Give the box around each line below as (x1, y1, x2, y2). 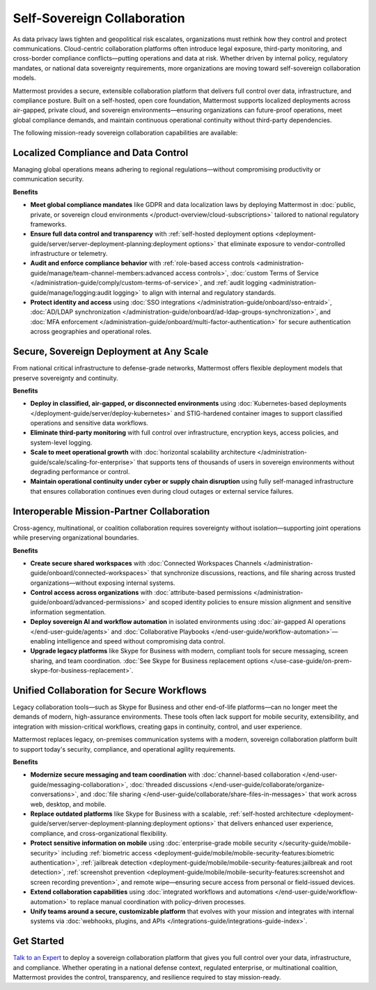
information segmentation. (30, 607, 107, 616)
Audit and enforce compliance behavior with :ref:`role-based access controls (30, 259, 256, 268)
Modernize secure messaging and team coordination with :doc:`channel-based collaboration (30, 770, 301, 779)
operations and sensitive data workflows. (30, 419, 149, 427)
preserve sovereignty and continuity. (13, 374, 118, 382)
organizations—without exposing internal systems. (30, 579, 175, 587)
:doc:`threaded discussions (129, 780, 208, 789)
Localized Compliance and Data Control (13, 146, 189, 158)
